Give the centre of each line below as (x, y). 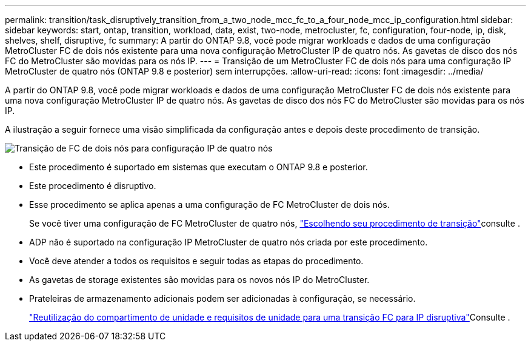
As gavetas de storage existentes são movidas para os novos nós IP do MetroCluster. (199, 280)
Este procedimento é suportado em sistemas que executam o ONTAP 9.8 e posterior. (199, 167)
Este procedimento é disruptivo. (93, 186)
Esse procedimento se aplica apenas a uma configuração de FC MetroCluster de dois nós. (209, 205)
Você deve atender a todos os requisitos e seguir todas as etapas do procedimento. (196, 261)
